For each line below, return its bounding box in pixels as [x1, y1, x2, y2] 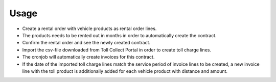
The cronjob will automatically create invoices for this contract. [22, 54, 155, 60]
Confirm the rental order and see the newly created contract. [22, 40, 151, 46]
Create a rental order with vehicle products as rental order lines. [22, 25, 157, 32]
